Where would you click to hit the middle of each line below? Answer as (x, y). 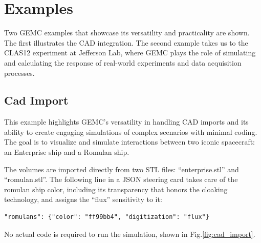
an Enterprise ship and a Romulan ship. (67, 152)
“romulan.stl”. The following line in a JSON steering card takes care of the (121, 179)
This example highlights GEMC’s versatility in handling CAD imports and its (126, 122)
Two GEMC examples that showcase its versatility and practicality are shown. (127, 33)
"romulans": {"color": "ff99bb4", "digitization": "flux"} (107, 217)
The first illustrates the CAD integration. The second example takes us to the (126, 42)
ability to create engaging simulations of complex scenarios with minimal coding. (131, 131)
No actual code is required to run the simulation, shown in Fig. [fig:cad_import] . (130, 234)
